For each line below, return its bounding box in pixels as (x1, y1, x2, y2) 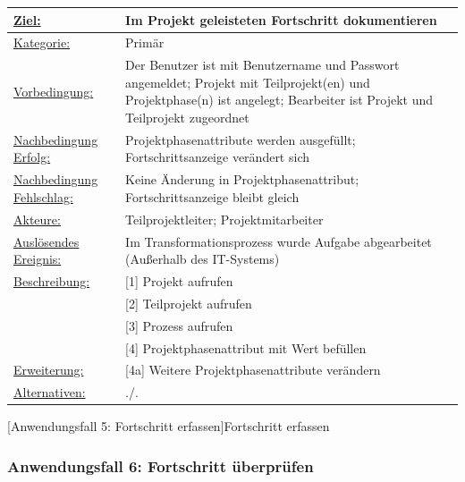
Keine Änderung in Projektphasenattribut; (125, 170, 359, 189)
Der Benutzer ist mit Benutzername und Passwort (125, 55, 400, 74)
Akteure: (13, 209, 61, 228)
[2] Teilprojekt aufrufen (125, 293, 252, 312)
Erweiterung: (13, 360, 84, 379)
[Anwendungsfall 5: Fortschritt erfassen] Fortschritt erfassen (7, 417, 330, 435)
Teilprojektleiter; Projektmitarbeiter (125, 209, 324, 228)
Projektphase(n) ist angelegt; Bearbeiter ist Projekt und (125, 90, 434, 109)
